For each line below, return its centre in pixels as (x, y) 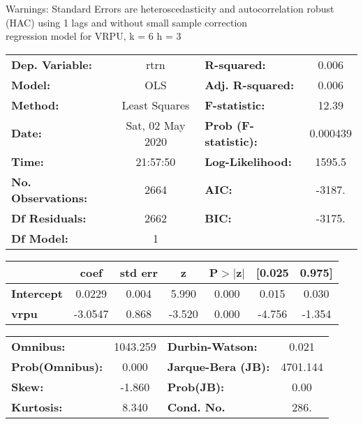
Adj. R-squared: (250, 84)
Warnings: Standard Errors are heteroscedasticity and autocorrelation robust (170, 8)
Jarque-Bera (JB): (218, 366)
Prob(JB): (196, 386)
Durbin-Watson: (212, 346)
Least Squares (156, 105)
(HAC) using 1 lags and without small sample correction (127, 22)
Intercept (37, 293)
